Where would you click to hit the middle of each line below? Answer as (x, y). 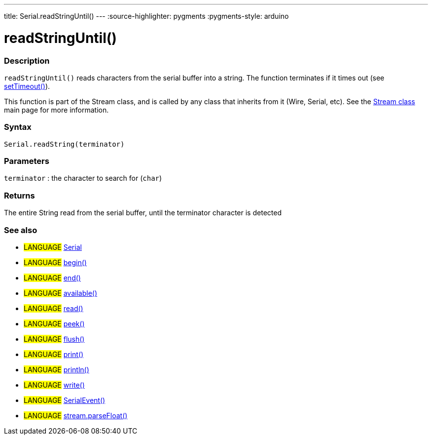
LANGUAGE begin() (55, 262)
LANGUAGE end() (52, 278)
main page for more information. (56, 110)
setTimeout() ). (27, 86)
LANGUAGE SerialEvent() (65, 400)
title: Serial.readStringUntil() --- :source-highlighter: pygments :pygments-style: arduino (146, 16)
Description (27, 60)
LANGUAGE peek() (54, 323)
